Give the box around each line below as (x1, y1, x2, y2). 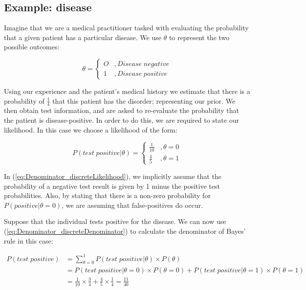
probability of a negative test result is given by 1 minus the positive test (4, 180, 220, 191)
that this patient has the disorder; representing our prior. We (52, 95, 236, 106)
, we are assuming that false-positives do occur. (62, 200, 203, 210)
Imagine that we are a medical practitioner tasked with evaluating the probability (4, 22, 249, 33)
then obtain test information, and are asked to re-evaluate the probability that (4, 105, 240, 115)
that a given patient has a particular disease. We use (4, 32, 161, 42)
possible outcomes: (4, 42, 60, 52)
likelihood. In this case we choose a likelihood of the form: (4, 124, 177, 134)
